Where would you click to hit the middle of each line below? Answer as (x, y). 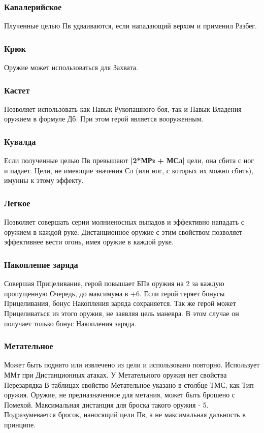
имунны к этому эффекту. (44, 180)
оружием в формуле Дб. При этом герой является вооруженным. (104, 119)
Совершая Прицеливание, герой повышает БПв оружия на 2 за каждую (114, 283)
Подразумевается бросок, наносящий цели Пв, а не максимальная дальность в (125, 414)
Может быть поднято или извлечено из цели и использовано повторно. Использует (132, 365)
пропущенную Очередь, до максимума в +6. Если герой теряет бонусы (114, 293)
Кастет (17, 90)
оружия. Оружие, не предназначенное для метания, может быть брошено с (120, 395)
